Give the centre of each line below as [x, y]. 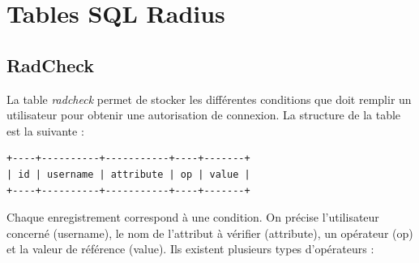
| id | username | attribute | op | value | [128, 174]
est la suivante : [45, 130]
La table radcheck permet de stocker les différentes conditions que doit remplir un [209, 99]
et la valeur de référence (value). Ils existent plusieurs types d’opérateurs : [190, 249]
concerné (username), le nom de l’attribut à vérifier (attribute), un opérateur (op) [210, 233]
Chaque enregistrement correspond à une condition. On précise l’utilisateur [193, 217]
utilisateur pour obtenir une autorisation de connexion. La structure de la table [204, 115]
